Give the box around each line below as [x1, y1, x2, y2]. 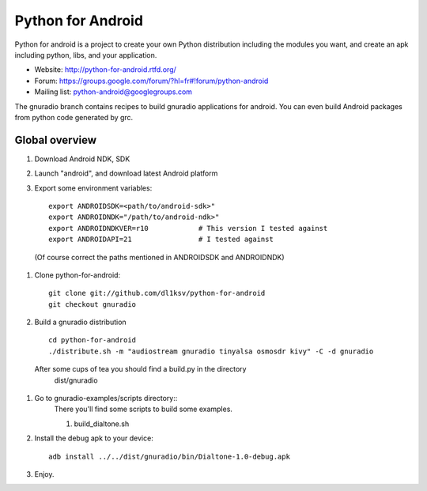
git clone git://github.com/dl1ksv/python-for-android [48, 289, 266, 298]
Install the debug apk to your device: [34, 433, 153, 443]
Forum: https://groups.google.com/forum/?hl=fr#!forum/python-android [34, 76, 269, 85]
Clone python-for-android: [34, 270, 121, 280]
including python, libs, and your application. [14, 50, 157, 59]
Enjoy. [34, 470, 55, 478]
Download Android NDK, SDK [34, 154, 130, 164]
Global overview [14, 133, 97, 146]
